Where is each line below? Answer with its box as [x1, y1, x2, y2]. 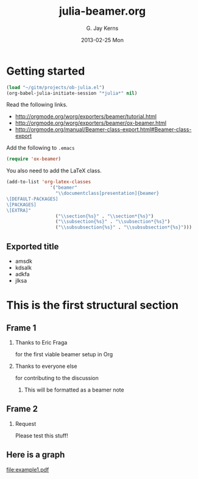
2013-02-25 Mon [81, 36, 124, 43]
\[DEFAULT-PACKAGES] [6, 196, 59, 202]
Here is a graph [6, 450, 65, 460]
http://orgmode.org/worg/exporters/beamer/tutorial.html [15, 113, 157, 120]
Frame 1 [6, 323, 37, 333]
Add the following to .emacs [6, 144, 75, 152]
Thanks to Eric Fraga [15, 339, 68, 346]
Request [15, 420, 37, 427]
